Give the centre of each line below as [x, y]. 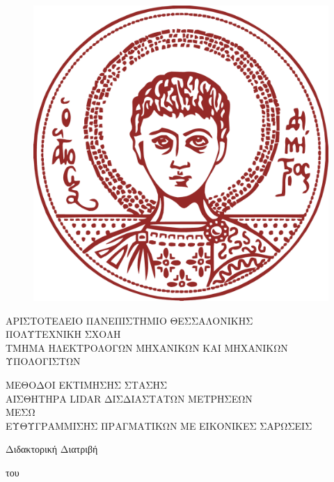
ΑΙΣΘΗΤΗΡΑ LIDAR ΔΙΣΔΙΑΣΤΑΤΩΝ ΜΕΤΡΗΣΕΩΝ [129, 398]
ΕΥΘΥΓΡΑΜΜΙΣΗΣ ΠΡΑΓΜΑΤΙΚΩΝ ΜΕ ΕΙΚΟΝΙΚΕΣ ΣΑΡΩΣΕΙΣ [159, 425]
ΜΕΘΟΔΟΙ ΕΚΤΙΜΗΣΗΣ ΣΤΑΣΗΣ [87, 384]
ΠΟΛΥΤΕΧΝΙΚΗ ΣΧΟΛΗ [63, 334]
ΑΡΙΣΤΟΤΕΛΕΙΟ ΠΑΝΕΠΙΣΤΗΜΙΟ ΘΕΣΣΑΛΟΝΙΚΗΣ [129, 320]
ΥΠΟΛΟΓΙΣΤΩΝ [43, 361]
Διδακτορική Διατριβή [52, 449]
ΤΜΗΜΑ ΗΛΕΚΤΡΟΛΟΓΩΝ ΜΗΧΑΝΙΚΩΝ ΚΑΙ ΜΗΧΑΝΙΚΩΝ [147, 347]
